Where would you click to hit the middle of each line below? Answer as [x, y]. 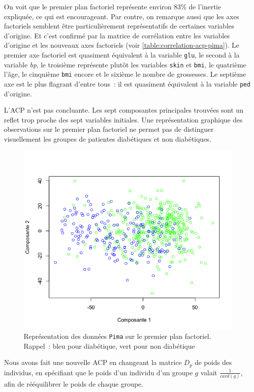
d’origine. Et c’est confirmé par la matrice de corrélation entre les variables [117, 35]
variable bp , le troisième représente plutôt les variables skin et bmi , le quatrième [125, 64]
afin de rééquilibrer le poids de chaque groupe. [74, 384]
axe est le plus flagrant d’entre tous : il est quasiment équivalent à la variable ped [127, 83]
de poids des [213, 362]
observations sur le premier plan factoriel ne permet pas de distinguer [109, 129]
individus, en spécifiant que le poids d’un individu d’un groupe [98, 372]
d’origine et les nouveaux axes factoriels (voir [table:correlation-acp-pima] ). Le [122, 45]
